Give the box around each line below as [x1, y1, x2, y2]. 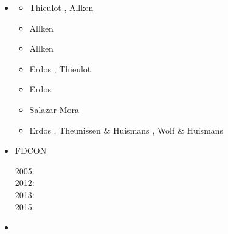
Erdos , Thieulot [29, 62, 91, 75]
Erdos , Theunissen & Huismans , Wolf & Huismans [29, 123, 224, 136]
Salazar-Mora [29, 103, 79, 115]
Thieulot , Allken [29, 1, 94, 13]
